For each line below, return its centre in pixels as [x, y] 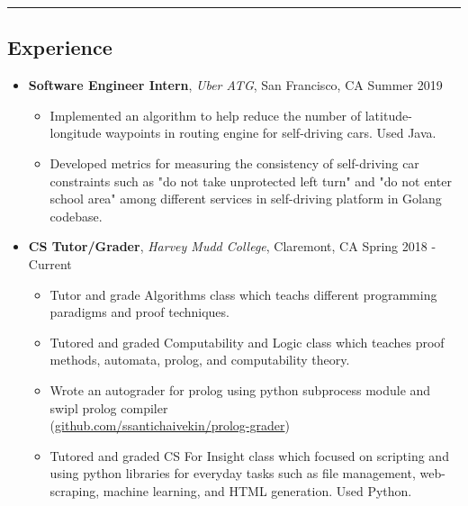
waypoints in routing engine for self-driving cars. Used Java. [271, 133]
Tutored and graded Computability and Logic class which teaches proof [247, 342]
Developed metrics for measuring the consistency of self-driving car [234, 163]
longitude [76, 133]
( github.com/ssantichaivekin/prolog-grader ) [170, 425]
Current [50, 263]
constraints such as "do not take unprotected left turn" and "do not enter [251, 181]
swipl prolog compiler [109, 407]
